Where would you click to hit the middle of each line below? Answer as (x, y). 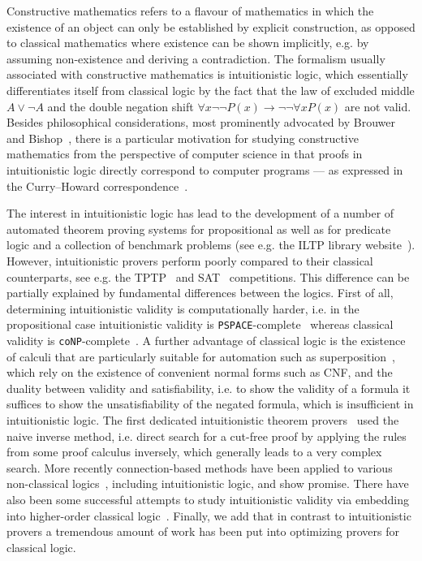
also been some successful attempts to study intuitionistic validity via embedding (208, 499)
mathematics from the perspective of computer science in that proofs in (185, 154)
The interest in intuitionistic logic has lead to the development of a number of (200, 213)
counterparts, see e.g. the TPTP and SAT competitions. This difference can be (208, 276)
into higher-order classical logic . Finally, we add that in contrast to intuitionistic (209, 515)
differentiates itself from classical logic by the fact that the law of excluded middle (211, 90)
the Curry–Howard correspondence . (97, 186)
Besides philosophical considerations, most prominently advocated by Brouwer (201, 122)
